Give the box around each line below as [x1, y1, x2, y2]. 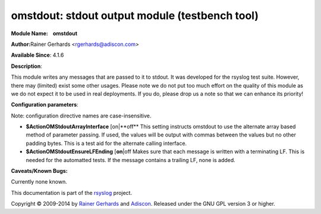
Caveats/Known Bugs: [11, 168, 68, 175]
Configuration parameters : [11, 101, 78, 108]
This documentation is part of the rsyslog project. [11, 189, 133, 196]
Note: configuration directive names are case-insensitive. [11, 112, 152, 119]
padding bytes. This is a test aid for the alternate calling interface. [26, 139, 187, 147]
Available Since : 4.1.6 [11, 51, 64, 59]
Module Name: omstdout [11, 30, 77, 37]
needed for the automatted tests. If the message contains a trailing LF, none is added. [26, 156, 236, 163]
